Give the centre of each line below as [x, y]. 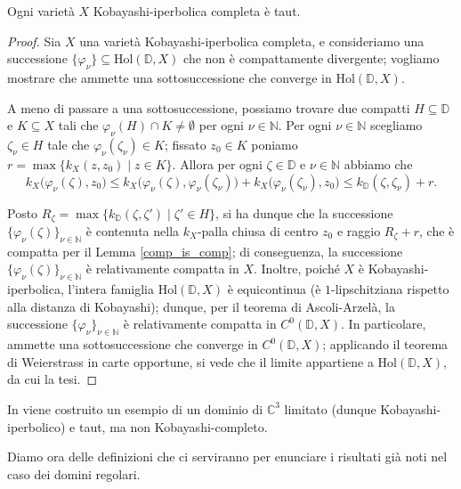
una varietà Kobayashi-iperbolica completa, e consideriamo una [252, 41]
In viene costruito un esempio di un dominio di [135, 408]
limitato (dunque [330, 408]
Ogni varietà [41, 11]
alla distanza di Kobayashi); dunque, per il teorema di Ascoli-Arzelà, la [201, 306]
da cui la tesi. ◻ [53, 379]
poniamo [275, 144]
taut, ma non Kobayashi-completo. [173, 426]
